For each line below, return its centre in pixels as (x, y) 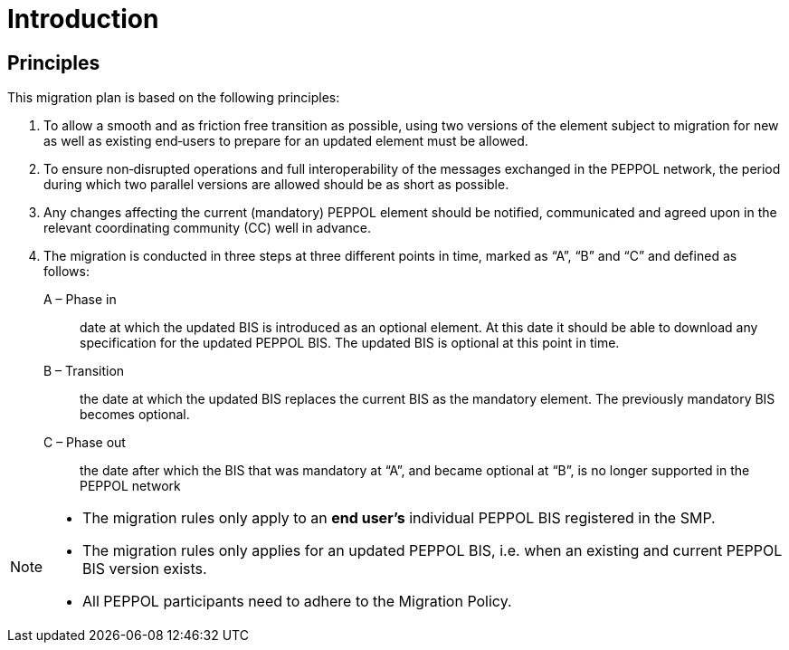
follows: (67, 272)
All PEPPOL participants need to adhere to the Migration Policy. (297, 602)
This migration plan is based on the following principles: (174, 98)
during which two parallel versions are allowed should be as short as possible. (276, 185)
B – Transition (84, 371)
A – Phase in (80, 300)
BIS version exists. (145, 569)
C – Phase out (85, 443)
